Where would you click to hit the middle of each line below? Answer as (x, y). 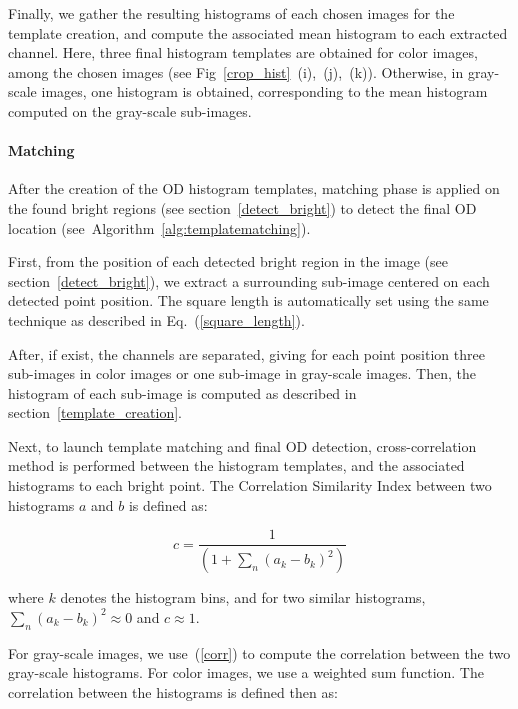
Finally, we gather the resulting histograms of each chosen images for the (231, 13)
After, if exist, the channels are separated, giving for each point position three (246, 353)
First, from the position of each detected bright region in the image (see (228, 261)
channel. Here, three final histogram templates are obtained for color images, (243, 52)
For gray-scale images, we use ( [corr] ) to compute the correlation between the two (259, 652)
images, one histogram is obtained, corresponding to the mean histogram (264, 91)
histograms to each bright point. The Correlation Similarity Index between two (250, 485)
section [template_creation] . (95, 412)
